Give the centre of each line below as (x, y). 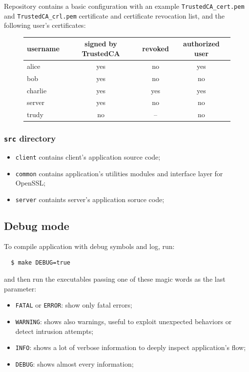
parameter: (20, 288)
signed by (101, 44)
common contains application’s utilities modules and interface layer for (119, 173)
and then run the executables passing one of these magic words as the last (115, 279)
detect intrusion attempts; (54, 331)
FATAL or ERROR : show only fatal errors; (74, 305)
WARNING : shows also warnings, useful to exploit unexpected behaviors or (124, 321)
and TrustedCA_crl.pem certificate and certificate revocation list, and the (114, 15)
